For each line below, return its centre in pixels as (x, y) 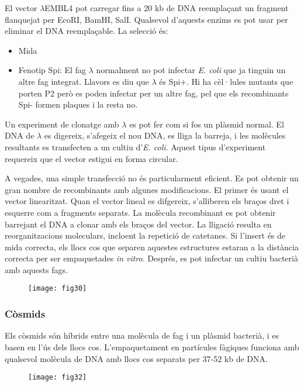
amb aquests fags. (36, 269)
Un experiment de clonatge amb (62, 124)
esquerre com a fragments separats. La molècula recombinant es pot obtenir (140, 212)
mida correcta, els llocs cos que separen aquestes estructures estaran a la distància (152, 247)
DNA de (20, 135)
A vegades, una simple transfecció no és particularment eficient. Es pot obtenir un (152, 178)
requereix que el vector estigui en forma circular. (91, 158)
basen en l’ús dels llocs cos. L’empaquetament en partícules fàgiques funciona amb (152, 347)
